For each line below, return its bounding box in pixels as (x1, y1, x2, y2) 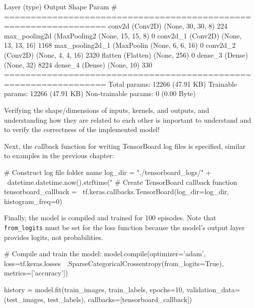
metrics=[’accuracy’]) (4, 268, 68, 278)
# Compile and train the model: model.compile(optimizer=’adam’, (4, 248, 206, 259)
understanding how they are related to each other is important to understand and (4, 114, 252, 125)
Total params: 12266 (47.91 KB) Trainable (108, 78, 237, 89)
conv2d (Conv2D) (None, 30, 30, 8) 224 (108, 21, 227, 31)
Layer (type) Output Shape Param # (4, 1, 117, 11)
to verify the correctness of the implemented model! (4, 124, 160, 135)
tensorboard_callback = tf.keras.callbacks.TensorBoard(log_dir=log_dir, (4, 186, 229, 197)
